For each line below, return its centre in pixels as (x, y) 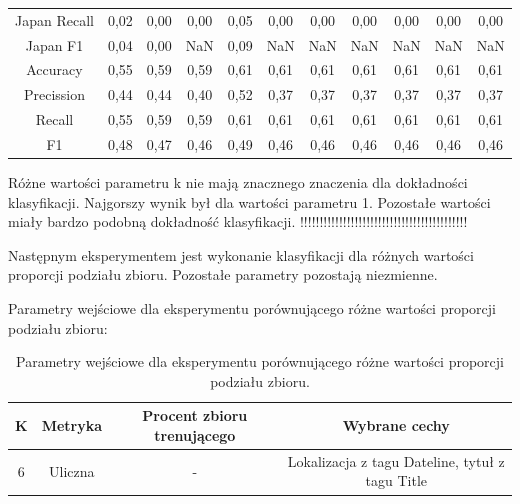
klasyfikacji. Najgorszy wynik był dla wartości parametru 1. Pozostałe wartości (249, 201)
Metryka (72, 425)
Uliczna (72, 470)
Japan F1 (54, 44)
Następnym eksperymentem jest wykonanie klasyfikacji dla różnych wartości (241, 254)
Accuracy (54, 69)
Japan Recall (54, 19)
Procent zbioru (195, 415)
